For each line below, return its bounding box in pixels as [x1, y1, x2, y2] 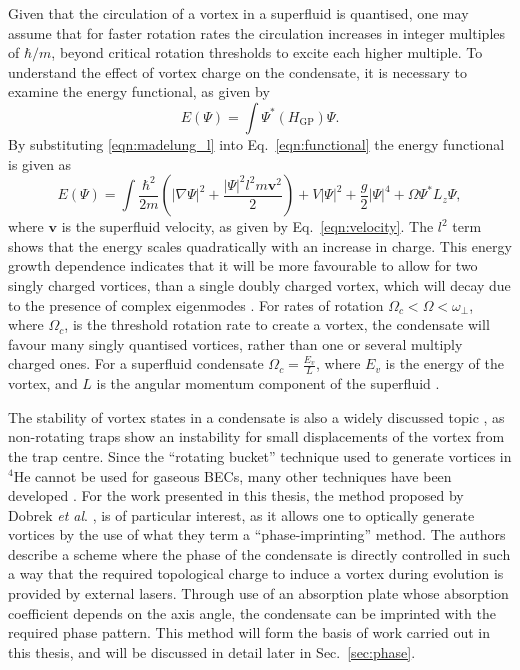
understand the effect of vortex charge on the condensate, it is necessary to [8, 61, 467, 82]
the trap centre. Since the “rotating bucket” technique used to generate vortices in [8, 445, 512, 466]
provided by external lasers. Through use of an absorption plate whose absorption [8, 583, 509, 604]
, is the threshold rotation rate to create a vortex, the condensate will [64, 314, 490, 335]
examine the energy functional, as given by [8, 81, 270, 102]
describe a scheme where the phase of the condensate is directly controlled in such [8, 543, 511, 564]
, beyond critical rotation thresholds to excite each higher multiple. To [51, 42, 483, 63]
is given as [8, 153, 72, 174]
